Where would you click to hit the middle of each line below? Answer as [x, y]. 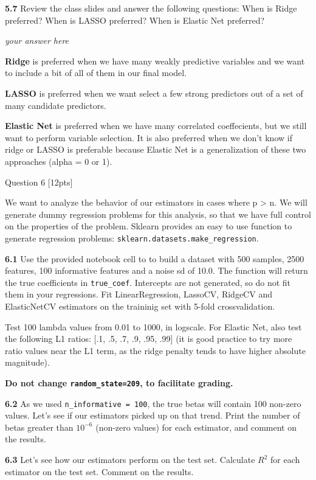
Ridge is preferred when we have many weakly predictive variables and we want [155, 61]
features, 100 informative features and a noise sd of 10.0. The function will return [156, 270]
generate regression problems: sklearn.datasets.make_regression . [132, 238]
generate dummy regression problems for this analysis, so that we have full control [158, 214]
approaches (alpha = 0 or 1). [59, 161]
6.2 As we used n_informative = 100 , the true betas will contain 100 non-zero [153, 403]
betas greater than [39, 427]
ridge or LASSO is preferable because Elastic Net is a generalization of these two [156, 149]
